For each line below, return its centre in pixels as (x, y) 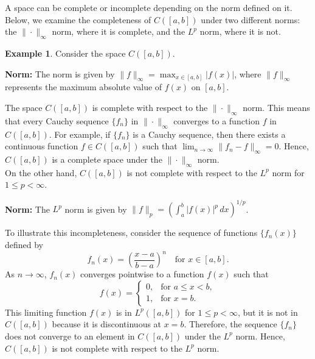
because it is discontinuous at (107, 324)
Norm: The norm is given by (60, 73)
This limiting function (46, 312)
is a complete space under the (107, 159)
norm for (288, 172)
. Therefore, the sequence (230, 324)
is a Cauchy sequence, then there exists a (209, 134)
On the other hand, (41, 172)
